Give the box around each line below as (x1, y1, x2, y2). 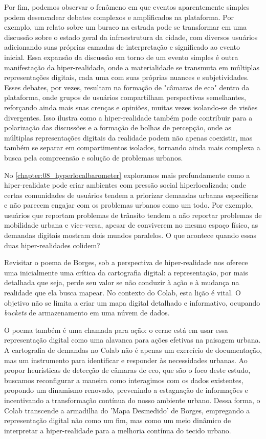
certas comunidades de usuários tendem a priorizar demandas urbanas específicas (4, 189, 258, 200)
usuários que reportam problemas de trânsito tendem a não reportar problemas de (4, 209, 262, 220)
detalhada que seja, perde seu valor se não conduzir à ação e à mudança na (4, 277, 239, 288)
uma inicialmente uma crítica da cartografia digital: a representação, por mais (4, 267, 248, 277)
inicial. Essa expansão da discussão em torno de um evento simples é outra (4, 51, 238, 62)
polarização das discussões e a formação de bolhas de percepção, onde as (4, 122, 231, 133)
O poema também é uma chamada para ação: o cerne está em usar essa (4, 324, 228, 335)
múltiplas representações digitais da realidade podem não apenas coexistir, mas (4, 132, 253, 143)
